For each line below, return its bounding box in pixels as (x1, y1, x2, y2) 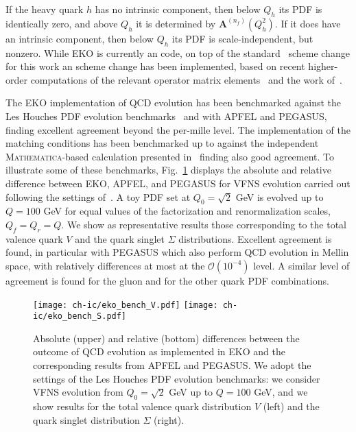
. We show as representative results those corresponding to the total (61, 217, 346, 231)
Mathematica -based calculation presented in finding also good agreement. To (5, 149, 335, 163)
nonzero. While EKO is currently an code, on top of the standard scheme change (5, 45, 350, 60)
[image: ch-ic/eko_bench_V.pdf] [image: (33, 300, 218, 310)
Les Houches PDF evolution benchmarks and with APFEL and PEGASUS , (5, 108, 327, 123)
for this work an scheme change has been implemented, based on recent (5, 59, 305, 73)
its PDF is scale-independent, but (171, 31, 313, 45)
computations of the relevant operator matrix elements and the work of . (30, 72, 342, 86)
